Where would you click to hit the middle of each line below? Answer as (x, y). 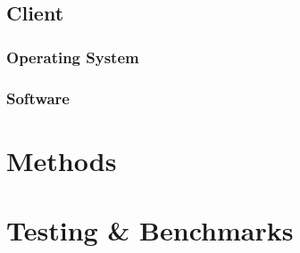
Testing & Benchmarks (150, 230)
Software (38, 98)
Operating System (73, 57)
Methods (62, 160)
